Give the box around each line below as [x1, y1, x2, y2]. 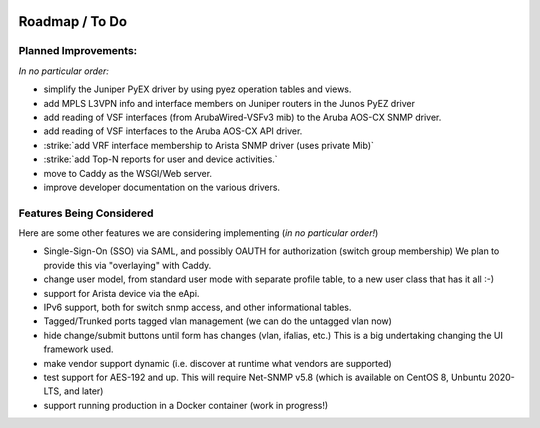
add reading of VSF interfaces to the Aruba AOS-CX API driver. [43, 125, 303, 137]
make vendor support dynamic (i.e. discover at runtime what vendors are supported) [43, 357, 392, 369]
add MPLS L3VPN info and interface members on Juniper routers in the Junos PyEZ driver [43, 97, 415, 109]
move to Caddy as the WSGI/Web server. [43, 167, 213, 179]
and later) [63, 385, 104, 397]
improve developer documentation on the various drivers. [43, 181, 280, 193]
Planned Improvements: [18, 44, 138, 58]
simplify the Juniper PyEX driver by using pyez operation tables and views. [43, 83, 352, 95]
